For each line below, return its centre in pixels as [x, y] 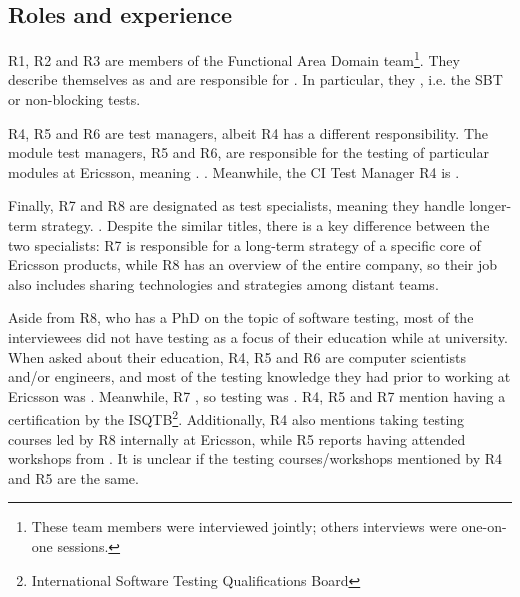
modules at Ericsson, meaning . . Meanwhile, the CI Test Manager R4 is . [234, 171]
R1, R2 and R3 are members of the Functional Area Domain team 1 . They [234, 58]
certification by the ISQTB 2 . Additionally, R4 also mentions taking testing [236, 418]
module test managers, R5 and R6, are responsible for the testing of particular [248, 152]
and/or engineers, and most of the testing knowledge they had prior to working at [259, 376]
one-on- [484, 526]
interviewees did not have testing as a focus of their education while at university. [258, 336]
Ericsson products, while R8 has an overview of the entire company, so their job [253, 264]
